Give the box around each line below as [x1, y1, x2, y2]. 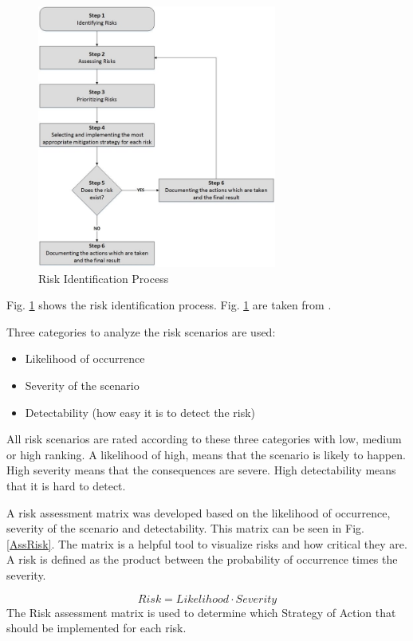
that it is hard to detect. [6, 477, 126, 494]
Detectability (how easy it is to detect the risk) [25, 403, 255, 420]
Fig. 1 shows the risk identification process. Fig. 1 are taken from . [6, 297, 332, 313]
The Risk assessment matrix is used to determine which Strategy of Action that [6, 604, 396, 620]
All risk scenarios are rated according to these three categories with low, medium [6, 431, 402, 447]
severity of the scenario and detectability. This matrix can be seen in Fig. [6, 520, 364, 537]
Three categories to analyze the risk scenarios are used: [6, 323, 276, 340]
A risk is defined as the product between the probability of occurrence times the [6, 551, 398, 568]
